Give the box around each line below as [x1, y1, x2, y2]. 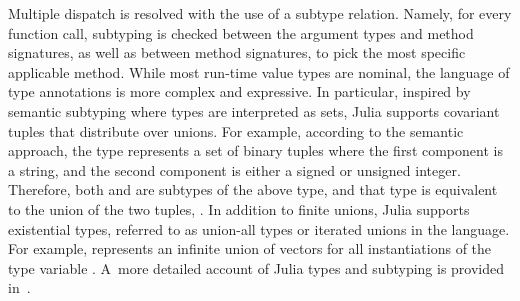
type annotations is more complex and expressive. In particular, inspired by [8, 81, 471, 102]
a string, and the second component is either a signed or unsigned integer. [8, 159, 461, 180]
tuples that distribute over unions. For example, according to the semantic [8, 120, 464, 141]
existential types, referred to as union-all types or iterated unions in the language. [8, 218, 510, 239]
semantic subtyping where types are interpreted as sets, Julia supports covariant [8, 100, 500, 121]
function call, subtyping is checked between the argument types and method [8, 22, 474, 43]
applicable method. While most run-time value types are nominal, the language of [8, 61, 510, 82]
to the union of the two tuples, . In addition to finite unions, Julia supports [8, 198, 470, 219]
